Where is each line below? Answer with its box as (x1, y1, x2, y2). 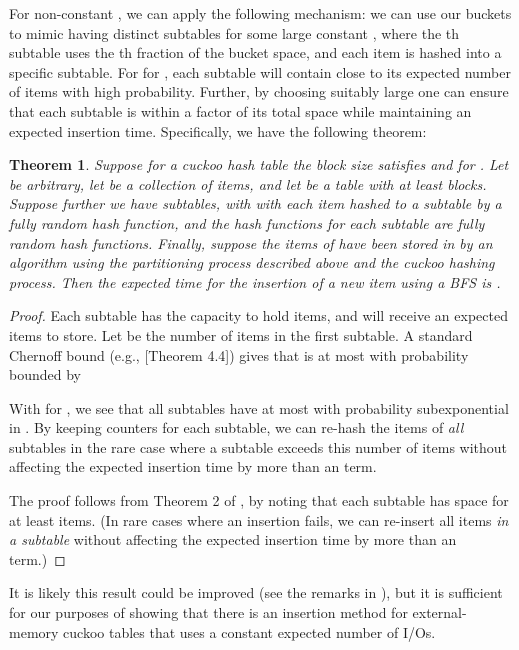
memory (9, 621, 59, 642)
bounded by (9, 364, 81, 385)
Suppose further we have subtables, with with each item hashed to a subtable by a (9, 193, 502, 214)
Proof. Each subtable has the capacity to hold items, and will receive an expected (9, 305, 508, 326)
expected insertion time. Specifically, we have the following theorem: (9, 120, 427, 141)
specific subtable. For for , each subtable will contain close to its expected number (9, 61, 511, 82)
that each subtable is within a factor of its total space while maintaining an (9, 100, 472, 121)
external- (412, 602, 467, 623)
